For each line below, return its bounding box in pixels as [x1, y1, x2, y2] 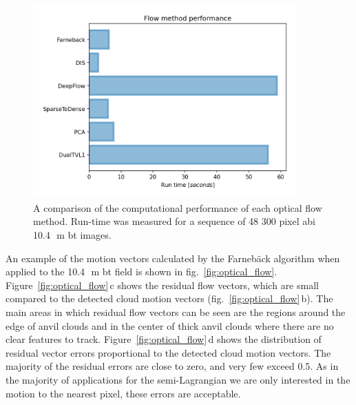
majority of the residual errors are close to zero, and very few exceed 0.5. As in [6, 359, 339, 373]
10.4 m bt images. [33, 228, 112, 242]
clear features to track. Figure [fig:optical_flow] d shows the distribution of [6, 332, 322, 346]
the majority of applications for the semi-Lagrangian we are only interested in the [6, 372, 350, 386]
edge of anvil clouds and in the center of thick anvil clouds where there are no [6, 318, 334, 333]
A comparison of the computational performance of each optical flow [33, 200, 322, 215]
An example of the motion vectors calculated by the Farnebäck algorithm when [6, 250, 340, 265]
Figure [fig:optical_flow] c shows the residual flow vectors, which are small [6, 277, 319, 292]
